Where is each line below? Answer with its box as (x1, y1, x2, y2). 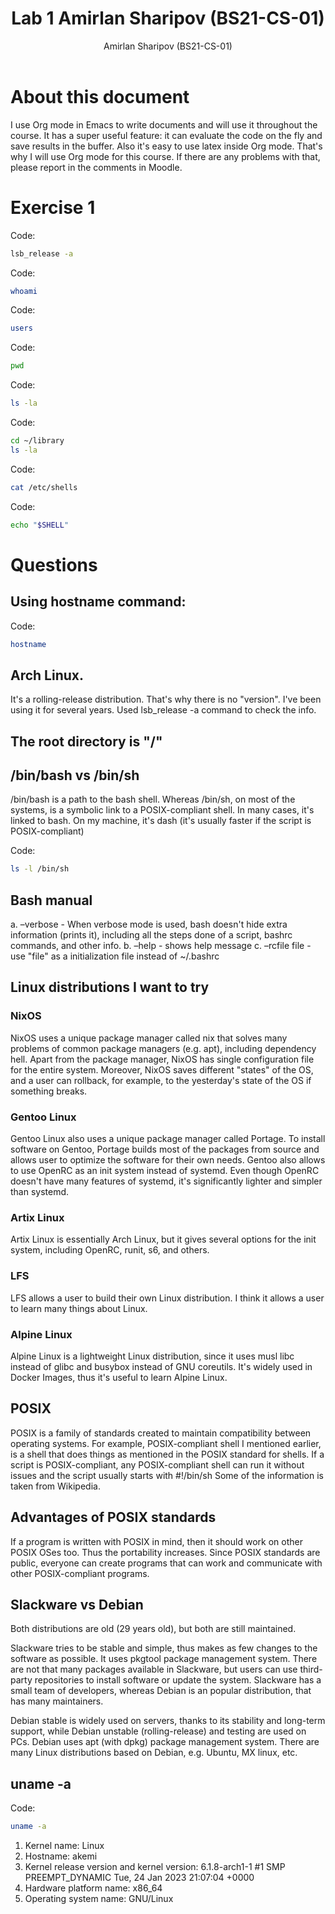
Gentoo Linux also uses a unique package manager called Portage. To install (10, 1133, 326, 1145)
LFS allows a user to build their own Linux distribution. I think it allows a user (10, 1292, 325, 1304)
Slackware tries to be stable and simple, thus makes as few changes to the (10, 1642, 318, 1654)
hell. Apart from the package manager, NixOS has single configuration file (10, 1053, 315, 1065)
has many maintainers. (10, 1695, 104, 1707)
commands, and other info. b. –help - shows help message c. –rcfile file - (10, 940, 312, 952)
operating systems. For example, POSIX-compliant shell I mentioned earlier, (10, 1437, 322, 1449)
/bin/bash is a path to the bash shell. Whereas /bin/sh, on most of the (10, 793, 296, 806)
